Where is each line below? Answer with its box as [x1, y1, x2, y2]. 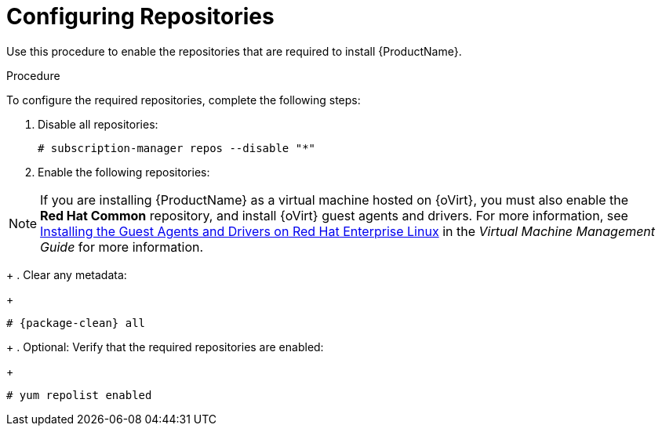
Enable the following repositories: [38, 165, 210, 179]
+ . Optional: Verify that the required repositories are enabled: [6, 339, 324, 354]
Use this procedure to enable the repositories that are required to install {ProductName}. [6, 44, 462, 58]
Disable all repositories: [38, 117, 158, 131]
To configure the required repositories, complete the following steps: [6, 93, 361, 107]
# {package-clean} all [6, 316, 146, 329]
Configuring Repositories [6, 3, 275, 30]
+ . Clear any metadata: [6, 267, 127, 281]
